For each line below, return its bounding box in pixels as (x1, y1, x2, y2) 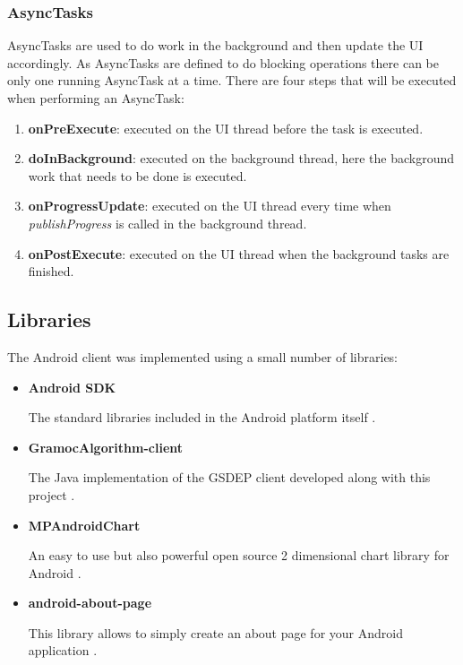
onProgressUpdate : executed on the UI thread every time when (28, 196, 391, 215)
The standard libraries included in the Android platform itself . (28, 408, 376, 427)
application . (28, 641, 98, 660)
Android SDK (28, 377, 116, 396)
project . (28, 485, 75, 504)
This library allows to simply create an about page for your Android (28, 623, 403, 642)
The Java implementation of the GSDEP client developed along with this (28, 468, 431, 487)
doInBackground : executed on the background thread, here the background (28, 149, 455, 168)
